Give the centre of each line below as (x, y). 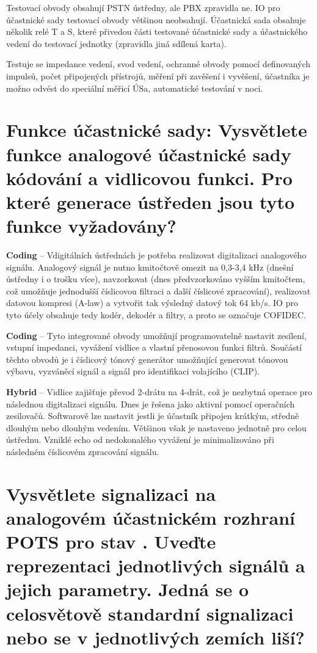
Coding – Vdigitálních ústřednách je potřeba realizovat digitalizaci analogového (156, 255)
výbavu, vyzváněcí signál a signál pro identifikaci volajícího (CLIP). (133, 371)
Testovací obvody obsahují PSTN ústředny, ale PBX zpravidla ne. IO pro (143, 7)
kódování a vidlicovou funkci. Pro (149, 177)
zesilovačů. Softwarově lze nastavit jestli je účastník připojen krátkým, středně (153, 416)
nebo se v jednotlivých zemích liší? (155, 637)
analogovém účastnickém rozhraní (151, 517)
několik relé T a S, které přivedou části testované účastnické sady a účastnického (157, 31)
